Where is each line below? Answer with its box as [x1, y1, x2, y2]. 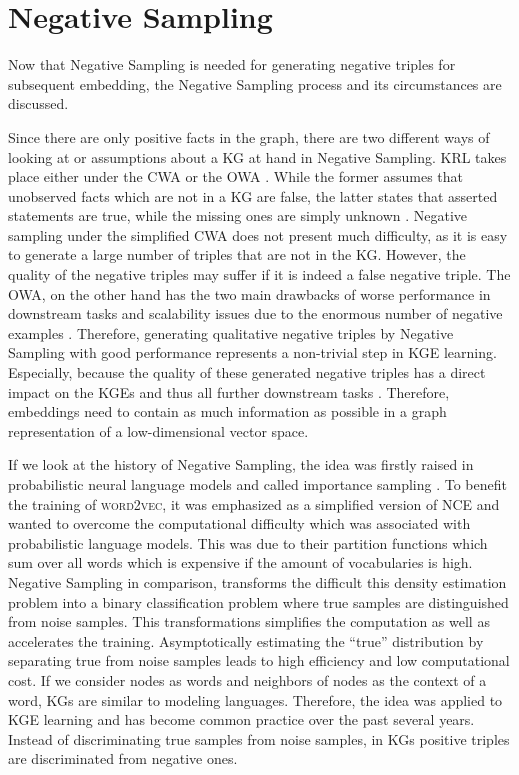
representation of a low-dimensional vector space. [8, 420, 309, 441]
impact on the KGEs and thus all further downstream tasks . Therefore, [8, 381, 450, 402]
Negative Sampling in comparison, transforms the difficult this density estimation [8, 571, 507, 592]
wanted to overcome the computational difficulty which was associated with [8, 513, 471, 534]
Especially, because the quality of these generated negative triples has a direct [8, 362, 486, 383]
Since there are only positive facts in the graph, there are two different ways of [8, 126, 490, 147]
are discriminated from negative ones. [8, 748, 238, 769]
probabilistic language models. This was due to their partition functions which [8, 532, 488, 553]
